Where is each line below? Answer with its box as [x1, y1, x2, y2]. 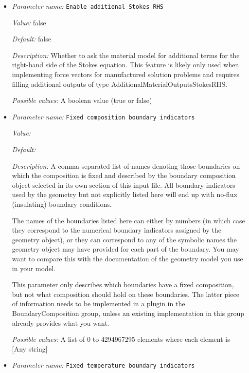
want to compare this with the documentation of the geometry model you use [12, 254, 243, 263]
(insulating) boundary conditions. [12, 199, 112, 209]
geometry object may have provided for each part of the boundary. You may [12, 244, 239, 254]
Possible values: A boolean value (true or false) [12, 95, 152, 105]
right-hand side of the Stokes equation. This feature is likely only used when [12, 59, 239, 70]
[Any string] [12, 343, 48, 353]
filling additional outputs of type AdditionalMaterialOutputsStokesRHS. [12, 79, 228, 89]
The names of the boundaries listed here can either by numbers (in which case [12, 215, 245, 225]
